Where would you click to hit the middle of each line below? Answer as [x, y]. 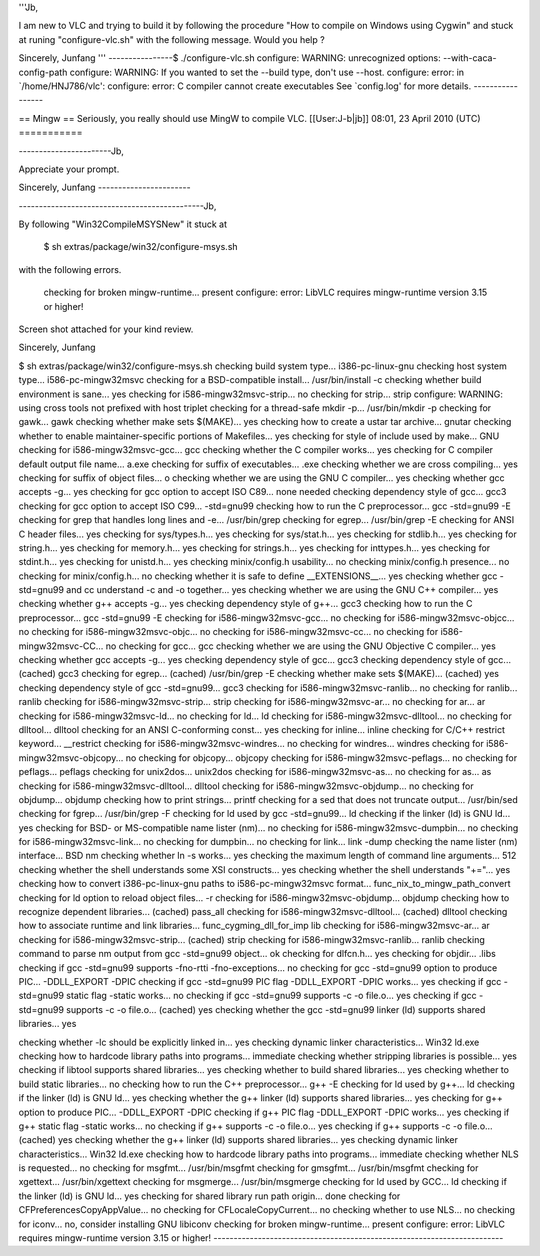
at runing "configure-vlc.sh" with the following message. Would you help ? [171, 39]
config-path [43, 72]
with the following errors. [70, 269]
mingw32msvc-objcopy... [71, 757]
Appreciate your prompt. [69, 169]
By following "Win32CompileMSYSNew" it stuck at [122, 224]
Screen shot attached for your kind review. [106, 329]
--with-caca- [469, 58]
